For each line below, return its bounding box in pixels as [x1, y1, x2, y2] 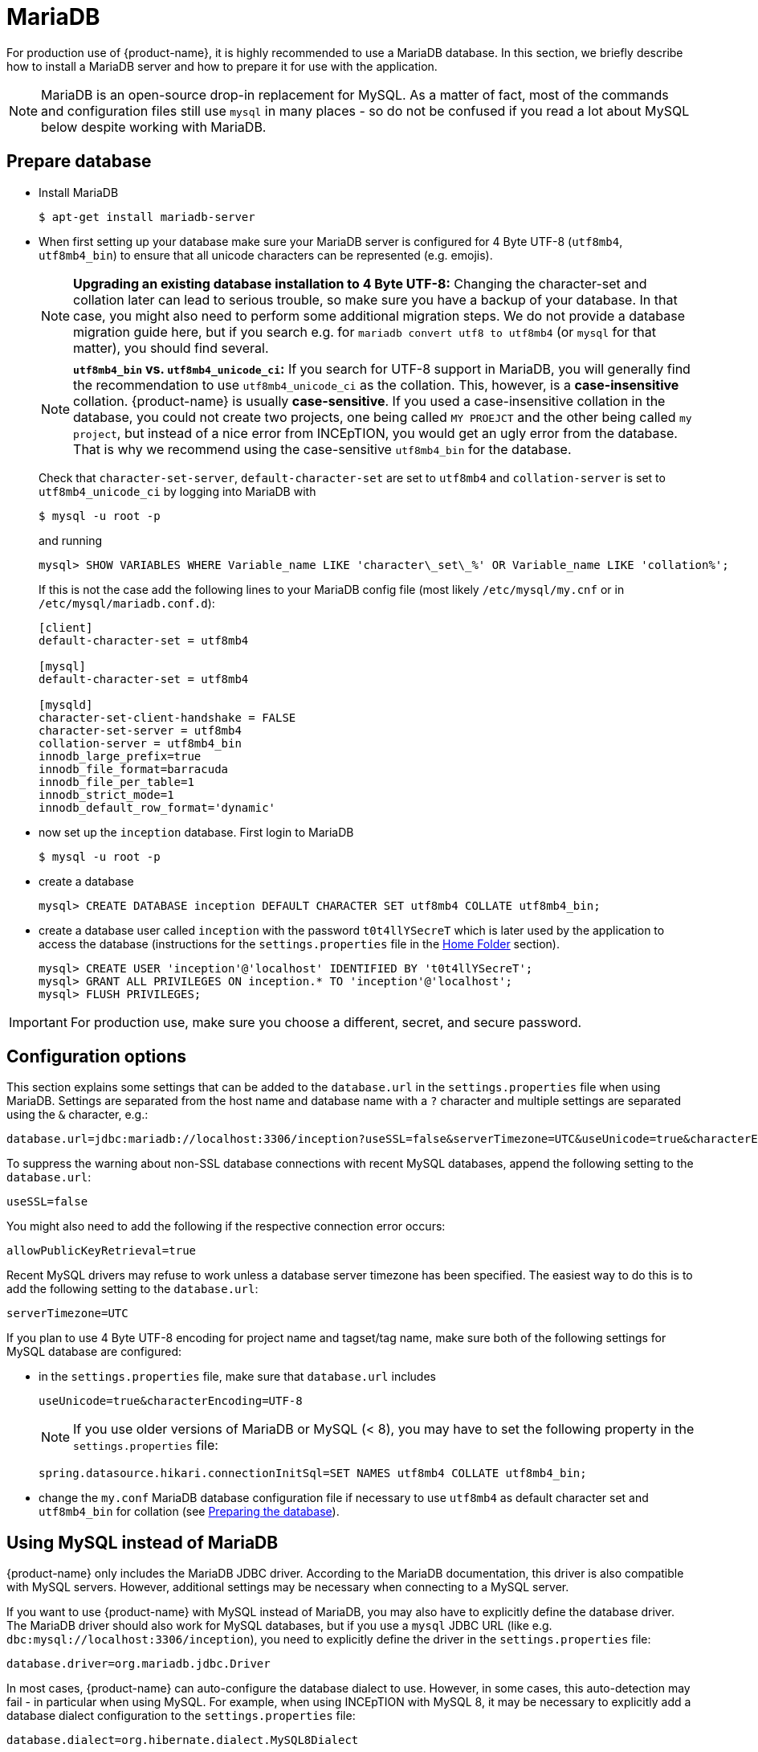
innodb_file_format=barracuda [39, 762, 229, 776]
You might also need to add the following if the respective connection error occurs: [6, 1219, 446, 1234]
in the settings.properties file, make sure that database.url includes [39, 1369, 436, 1384]
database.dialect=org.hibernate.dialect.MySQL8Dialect [6, 1734, 359, 1747]
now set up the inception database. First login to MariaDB [39, 825, 354, 839]
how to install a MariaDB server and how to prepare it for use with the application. [6, 59, 438, 73]
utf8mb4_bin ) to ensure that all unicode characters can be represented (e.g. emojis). [39, 248, 493, 262]
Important [9, 1013, 67, 1030]
